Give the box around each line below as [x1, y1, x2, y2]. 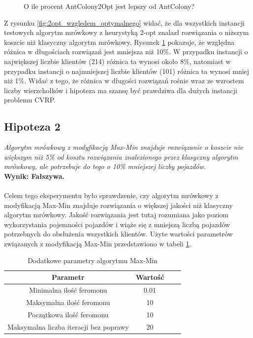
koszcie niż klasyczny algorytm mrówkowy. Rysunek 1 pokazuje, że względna [4, 36, 235, 47]
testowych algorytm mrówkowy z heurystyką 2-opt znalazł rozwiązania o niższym [4, 27, 249, 37]
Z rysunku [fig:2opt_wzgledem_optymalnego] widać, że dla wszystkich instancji [4, 17, 245, 28]
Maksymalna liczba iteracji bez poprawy [7, 321, 129, 332]
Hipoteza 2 [4, 119, 61, 134]
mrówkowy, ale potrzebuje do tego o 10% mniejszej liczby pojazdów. [4, 161, 206, 171]
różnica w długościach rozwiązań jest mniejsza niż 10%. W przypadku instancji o [4, 46, 248, 57]
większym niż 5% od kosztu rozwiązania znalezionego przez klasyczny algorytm [4, 151, 238, 162]
